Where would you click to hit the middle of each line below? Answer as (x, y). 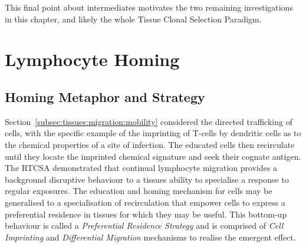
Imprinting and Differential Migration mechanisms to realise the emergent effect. (150, 237)
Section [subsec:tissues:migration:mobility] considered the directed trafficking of (149, 121)
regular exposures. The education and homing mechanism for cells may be (139, 191)
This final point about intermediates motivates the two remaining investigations (149, 7)
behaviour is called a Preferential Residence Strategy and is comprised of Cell (144, 225)
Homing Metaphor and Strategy (105, 96)
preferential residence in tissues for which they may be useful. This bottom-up (146, 214)
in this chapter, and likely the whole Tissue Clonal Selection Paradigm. (133, 19)
